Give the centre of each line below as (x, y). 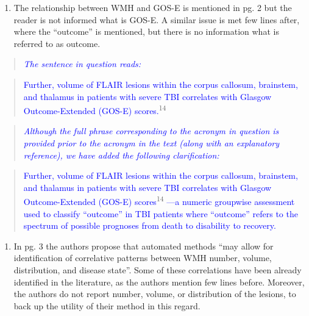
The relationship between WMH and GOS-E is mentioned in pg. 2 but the (153, 7)
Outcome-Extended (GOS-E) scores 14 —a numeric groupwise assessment (159, 201)
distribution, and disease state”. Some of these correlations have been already (158, 270)
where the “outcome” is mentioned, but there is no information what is (146, 31)
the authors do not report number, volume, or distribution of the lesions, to (155, 294)
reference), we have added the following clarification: (121, 155)
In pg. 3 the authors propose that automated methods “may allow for (144, 246)
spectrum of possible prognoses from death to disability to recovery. (150, 225)
